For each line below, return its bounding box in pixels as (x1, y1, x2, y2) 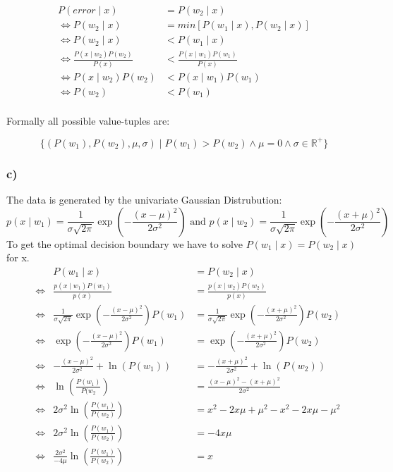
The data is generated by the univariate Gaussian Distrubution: (6, 192, 282, 207)
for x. (6, 250, 30, 265)
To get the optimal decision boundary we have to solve (6, 236, 243, 251)
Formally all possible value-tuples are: (6, 113, 170, 128)
